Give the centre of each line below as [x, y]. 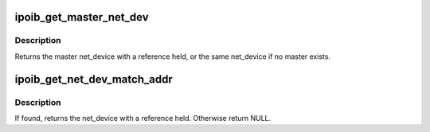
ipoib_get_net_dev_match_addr [94, 79]
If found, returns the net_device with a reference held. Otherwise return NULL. [143, 118]
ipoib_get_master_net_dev [82, 17]
